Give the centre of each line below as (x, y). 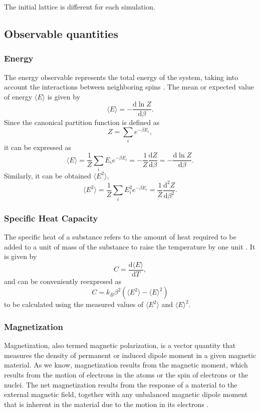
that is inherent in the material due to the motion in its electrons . (106, 404)
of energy (18, 96)
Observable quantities (61, 33)
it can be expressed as (38, 147)
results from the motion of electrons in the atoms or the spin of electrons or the (126, 374)
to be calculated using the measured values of (74, 304)
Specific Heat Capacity (51, 218)
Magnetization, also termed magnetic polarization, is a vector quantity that (120, 345)
